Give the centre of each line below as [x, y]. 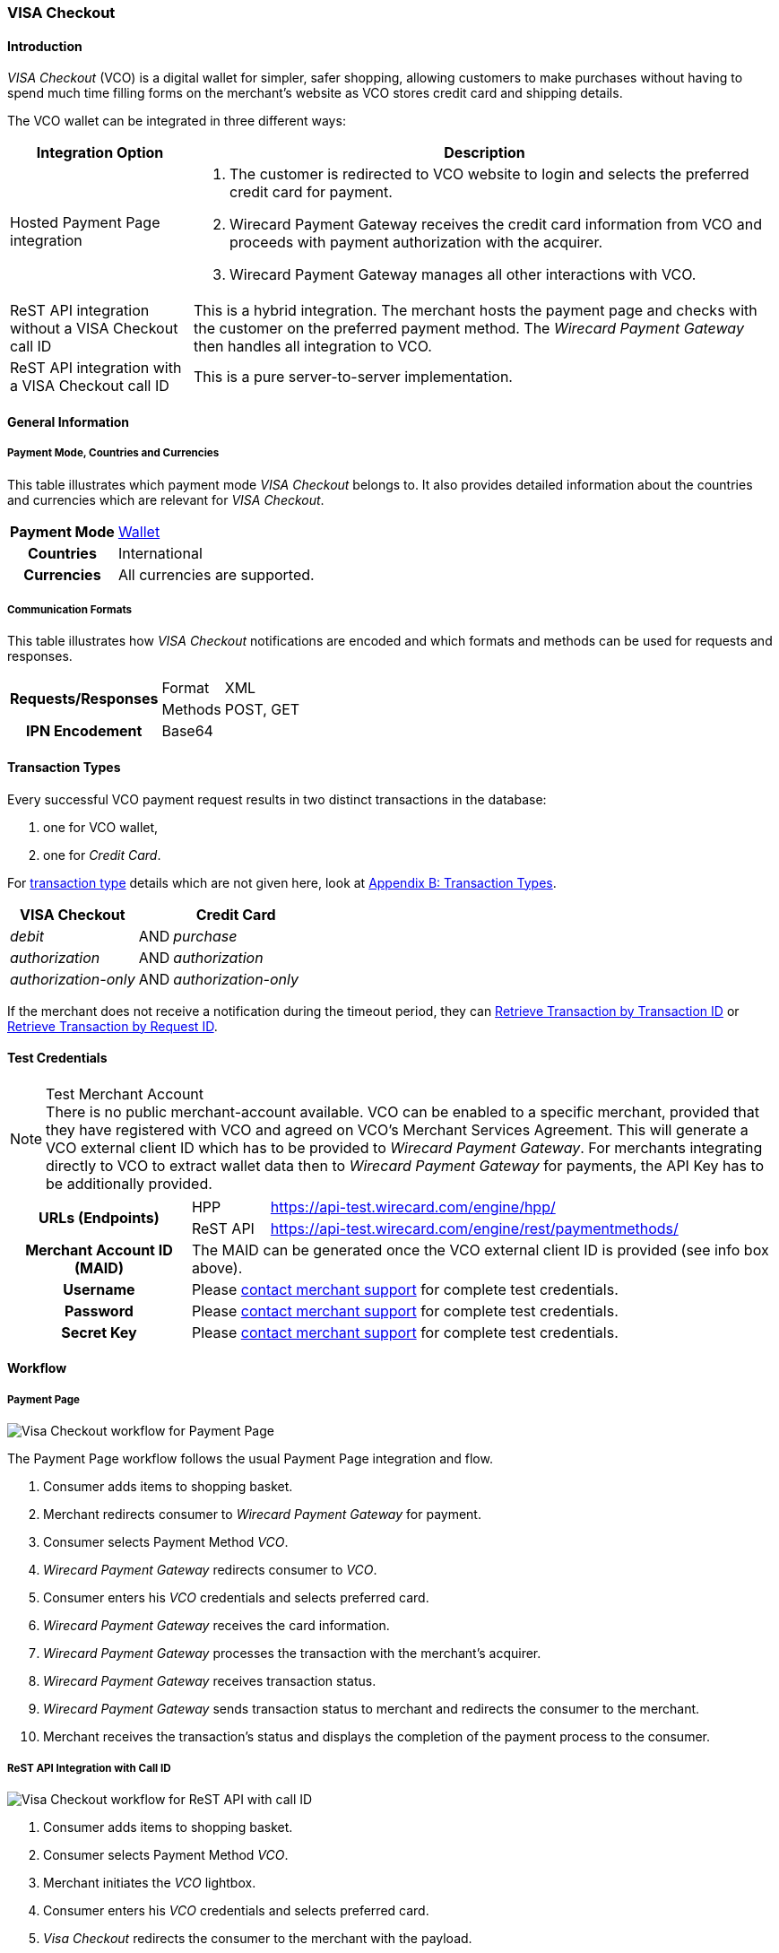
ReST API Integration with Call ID [89, 1768]
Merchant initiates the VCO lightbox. [150, 1883]
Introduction [45, 46]
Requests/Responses [84, 699]
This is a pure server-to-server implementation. [353, 377]
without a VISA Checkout [94, 329]
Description [485, 153]
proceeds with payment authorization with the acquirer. [416, 243]
